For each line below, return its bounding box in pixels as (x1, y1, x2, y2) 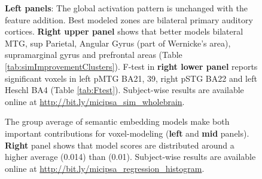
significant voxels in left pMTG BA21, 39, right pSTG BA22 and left (5, 72, 257, 84)
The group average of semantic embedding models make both (5, 115, 230, 128)
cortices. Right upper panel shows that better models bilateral (5, 25, 243, 38)
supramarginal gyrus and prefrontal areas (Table (5, 48, 182, 61)
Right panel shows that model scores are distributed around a (5, 138, 234, 151)
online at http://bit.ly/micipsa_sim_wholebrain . (5, 95, 185, 107)
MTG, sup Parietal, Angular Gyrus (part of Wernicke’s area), (5, 36, 231, 49)
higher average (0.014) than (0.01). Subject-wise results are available (5, 150, 256, 163)
